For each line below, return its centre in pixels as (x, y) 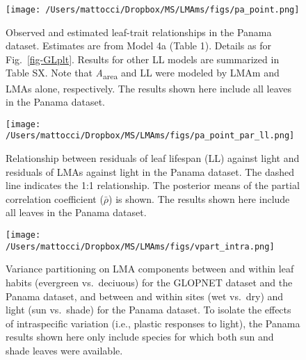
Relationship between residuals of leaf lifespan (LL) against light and (153, 158)
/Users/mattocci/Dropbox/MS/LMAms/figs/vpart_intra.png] (140, 246)
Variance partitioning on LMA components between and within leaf (150, 269)
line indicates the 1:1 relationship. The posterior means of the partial (153, 185)
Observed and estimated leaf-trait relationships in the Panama (139, 32)
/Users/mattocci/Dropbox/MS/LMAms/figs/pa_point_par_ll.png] (150, 136)
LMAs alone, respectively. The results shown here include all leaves (149, 88)
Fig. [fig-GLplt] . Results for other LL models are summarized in (143, 59)
